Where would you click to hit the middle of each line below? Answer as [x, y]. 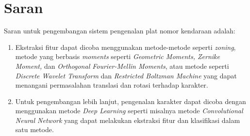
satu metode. [34, 129]
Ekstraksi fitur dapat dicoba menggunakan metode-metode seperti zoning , [125, 47]
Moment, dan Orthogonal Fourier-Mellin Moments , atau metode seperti [122, 66]
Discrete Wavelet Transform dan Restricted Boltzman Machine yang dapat [126, 75]
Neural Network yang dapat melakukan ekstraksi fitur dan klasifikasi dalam [128, 120]
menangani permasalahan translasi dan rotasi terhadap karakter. [112, 85]
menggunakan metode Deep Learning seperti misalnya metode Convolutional [129, 111]
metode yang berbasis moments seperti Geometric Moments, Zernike [117, 56]
